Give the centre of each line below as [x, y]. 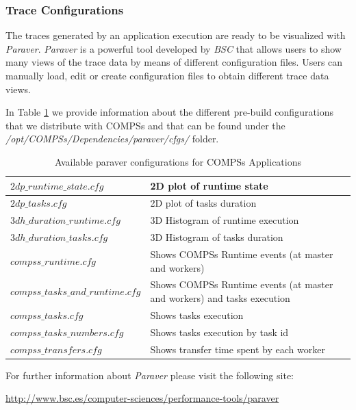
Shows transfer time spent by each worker [238, 349]
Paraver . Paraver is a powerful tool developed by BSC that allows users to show [174, 48]
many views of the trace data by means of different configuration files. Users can [174, 62]
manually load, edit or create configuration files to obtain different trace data [167, 75]
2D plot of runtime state [209, 185]
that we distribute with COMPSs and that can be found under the [145, 125]
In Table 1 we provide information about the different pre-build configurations [170, 112]
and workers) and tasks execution [220, 297]
